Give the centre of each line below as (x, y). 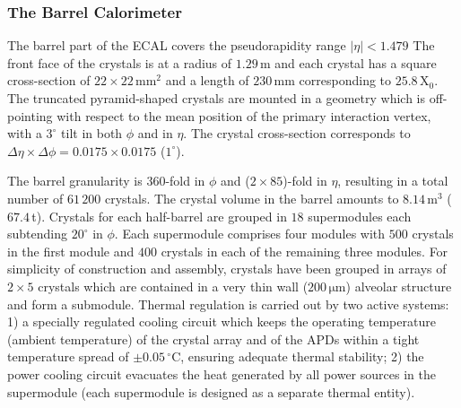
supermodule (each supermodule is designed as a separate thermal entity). (211, 391)
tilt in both (92, 133)
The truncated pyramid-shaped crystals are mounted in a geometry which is (216, 98)
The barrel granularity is (75, 181)
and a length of (207, 80)
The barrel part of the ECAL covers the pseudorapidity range (177, 45)
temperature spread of (68, 356)
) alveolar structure (399, 286)
